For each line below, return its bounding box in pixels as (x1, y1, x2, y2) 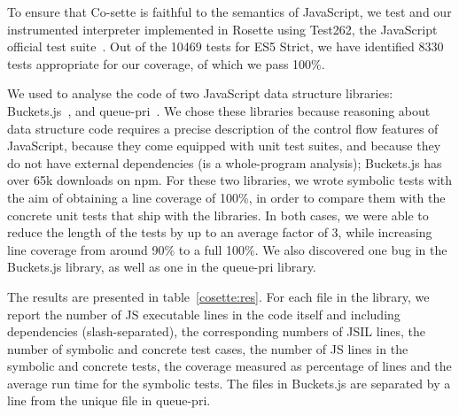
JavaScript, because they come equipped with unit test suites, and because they (7, 136, 441, 155)
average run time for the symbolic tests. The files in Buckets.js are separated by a (7, 373, 451, 392)
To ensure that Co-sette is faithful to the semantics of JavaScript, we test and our (7, 3, 452, 20)
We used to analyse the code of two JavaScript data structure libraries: (7, 84, 393, 103)
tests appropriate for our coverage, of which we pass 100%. (7, 54, 325, 73)
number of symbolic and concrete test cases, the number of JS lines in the (7, 339, 408, 357)
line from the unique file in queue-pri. (7, 391, 211, 410)
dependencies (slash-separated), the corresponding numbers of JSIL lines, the (7, 322, 426, 341)
